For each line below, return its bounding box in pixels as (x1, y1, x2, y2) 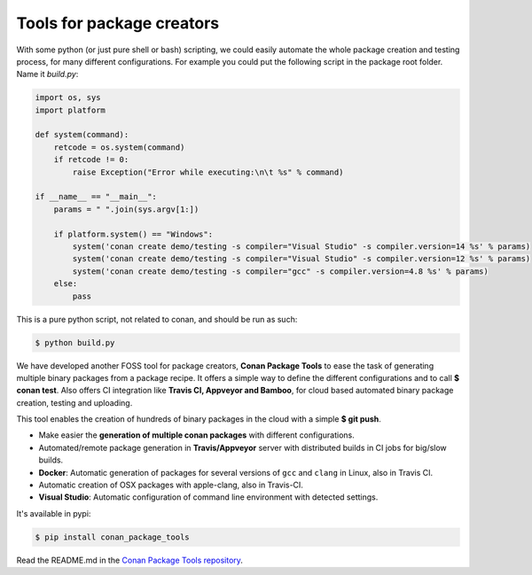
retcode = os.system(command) (53, 142, 185, 152)
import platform (35, 105, 106, 115)
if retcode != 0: (53, 155, 129, 165)
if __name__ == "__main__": (35, 191, 157, 202)
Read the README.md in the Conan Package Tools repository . (16, 555, 244, 565)
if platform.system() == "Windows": (53, 229, 213, 239)
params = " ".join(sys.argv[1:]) (53, 204, 199, 214)
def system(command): (35, 129, 129, 140)
